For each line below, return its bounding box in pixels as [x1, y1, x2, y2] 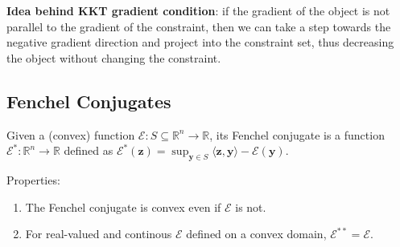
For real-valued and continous [25, 225, 172, 242]
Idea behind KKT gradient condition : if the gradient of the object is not [6, 2, 390, 18]
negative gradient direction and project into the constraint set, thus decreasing [6, 34, 394, 51]
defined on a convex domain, [186, 225, 327, 242]
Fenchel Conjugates [6, 88, 171, 113]
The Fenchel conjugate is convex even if [25, 198, 221, 215]
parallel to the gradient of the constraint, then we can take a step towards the [6, 18, 391, 34]
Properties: [6, 171, 60, 188]
